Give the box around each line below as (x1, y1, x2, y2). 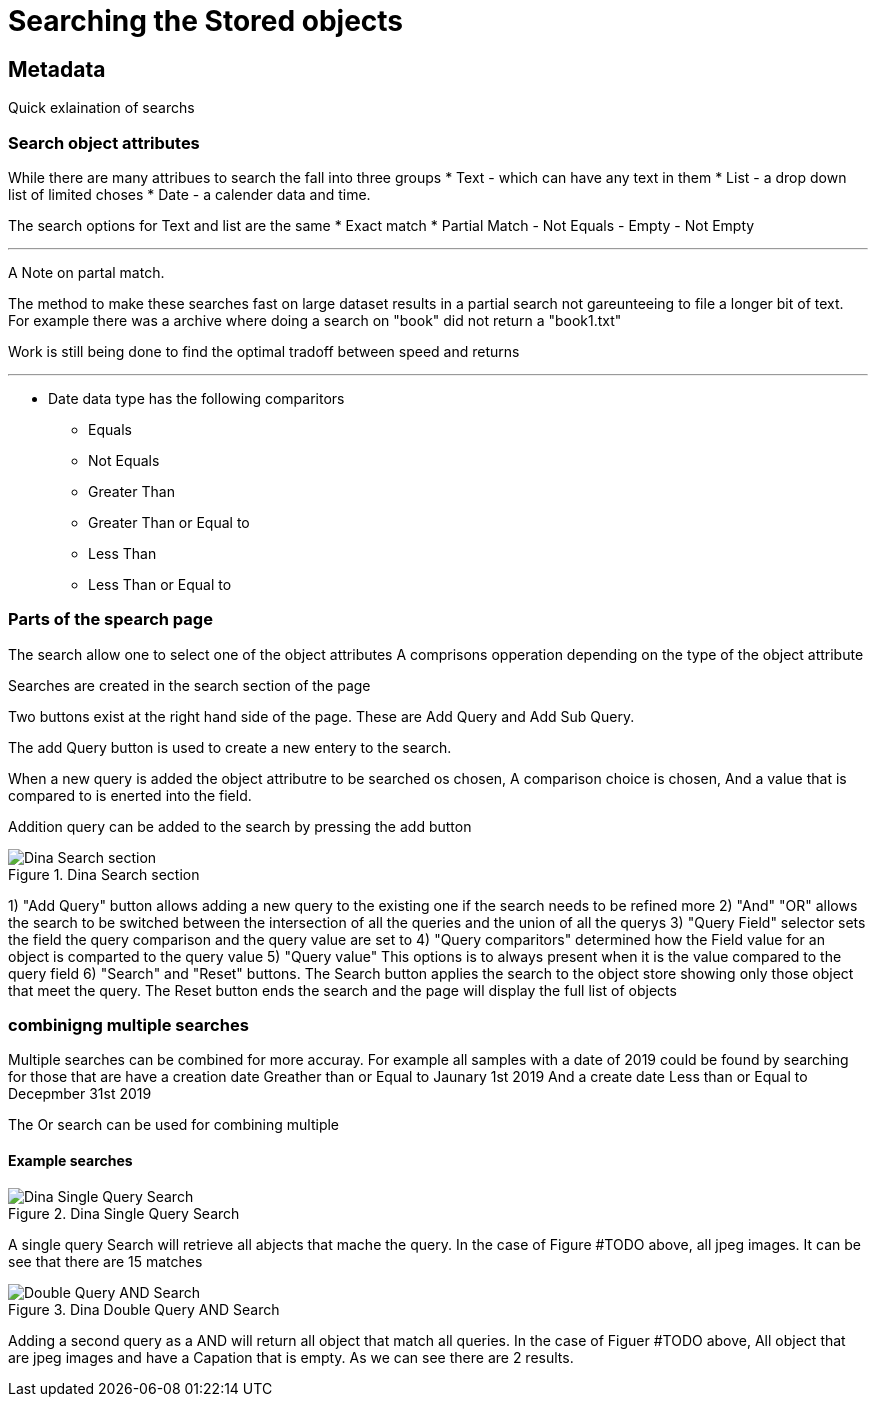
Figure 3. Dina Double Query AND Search (8, 1300, 280, 1318)
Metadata (8, 56, 106, 82)
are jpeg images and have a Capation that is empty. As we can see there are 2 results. (8, 1348, 574, 1366)
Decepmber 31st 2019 (8, 1085, 152, 1103)
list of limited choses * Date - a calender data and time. (8, 185, 371, 203)
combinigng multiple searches (8, 1015, 249, 1036)
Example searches (8, 1152, 133, 1170)
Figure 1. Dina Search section (8, 865, 200, 883)
